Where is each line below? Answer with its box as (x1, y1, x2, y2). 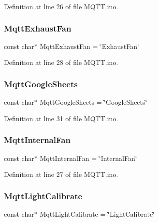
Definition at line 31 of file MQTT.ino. (4, 113, 118, 123)
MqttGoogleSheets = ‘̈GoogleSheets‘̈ (40, 97, 147, 107)
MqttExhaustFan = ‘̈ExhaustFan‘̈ (40, 41, 139, 51)
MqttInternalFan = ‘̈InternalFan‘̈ (40, 153, 137, 163)
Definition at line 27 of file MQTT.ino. (4, 169, 118, 179)
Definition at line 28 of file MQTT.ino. (4, 57, 118, 67)
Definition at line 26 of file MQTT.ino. (4, 1, 118, 11)
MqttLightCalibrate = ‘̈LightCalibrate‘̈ (40, 209, 155, 219)
